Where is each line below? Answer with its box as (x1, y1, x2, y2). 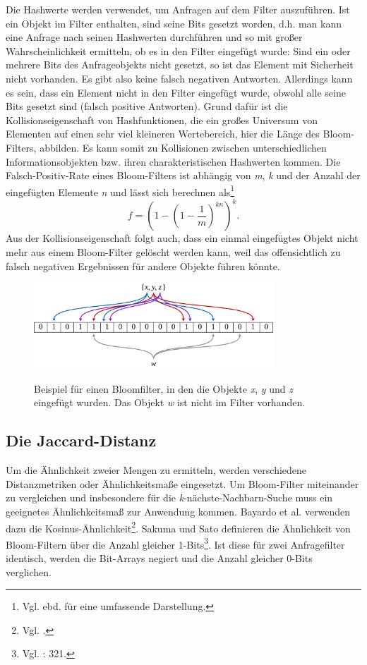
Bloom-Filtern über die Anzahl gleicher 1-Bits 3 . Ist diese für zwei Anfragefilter (6, 535, 345, 551)
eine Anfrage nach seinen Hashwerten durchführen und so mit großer (6, 30, 303, 44)
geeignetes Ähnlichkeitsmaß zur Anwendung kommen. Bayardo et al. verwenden (6, 504, 351, 518)
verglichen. (6, 564, 52, 579)
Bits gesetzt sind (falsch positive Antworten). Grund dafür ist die (6, 99, 288, 114)
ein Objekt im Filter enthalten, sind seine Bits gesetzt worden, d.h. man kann (6, 16, 342, 30)
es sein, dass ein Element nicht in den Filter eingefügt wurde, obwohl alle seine (6, 85, 346, 99)
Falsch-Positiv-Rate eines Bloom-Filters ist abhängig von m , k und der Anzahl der (6, 168, 361, 183)
